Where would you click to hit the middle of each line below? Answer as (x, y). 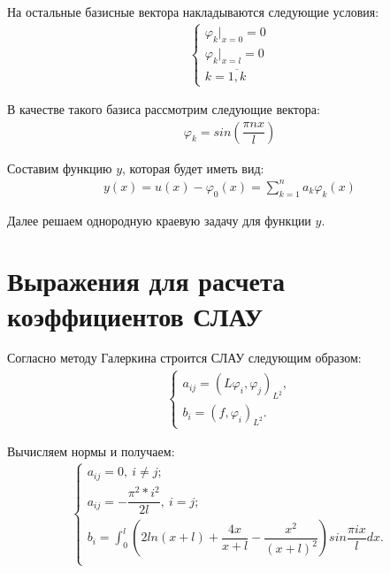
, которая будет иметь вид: (193, 168)
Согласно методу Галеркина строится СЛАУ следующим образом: (184, 358)
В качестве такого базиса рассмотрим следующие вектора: (164, 109)
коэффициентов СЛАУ (135, 315)
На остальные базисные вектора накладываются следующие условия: (193, 11)
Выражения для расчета (146, 281)
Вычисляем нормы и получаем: (91, 451)
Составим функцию (60, 168)
